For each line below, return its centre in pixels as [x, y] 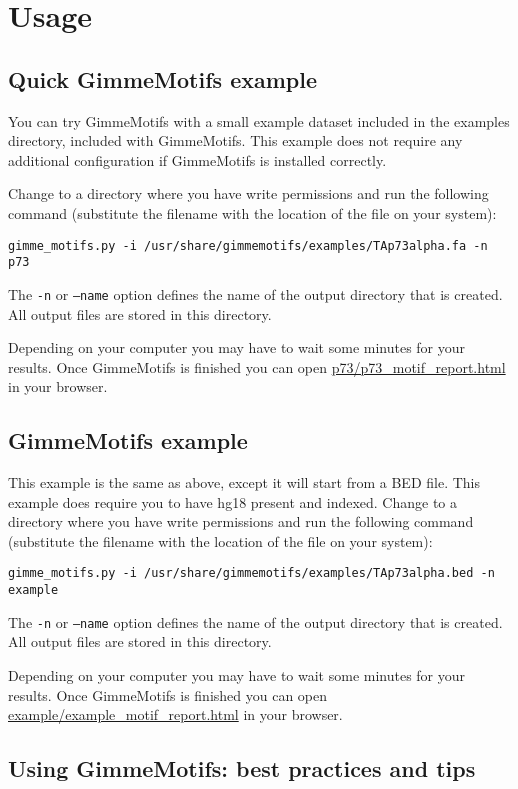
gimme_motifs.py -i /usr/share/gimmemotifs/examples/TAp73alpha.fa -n [248, 245]
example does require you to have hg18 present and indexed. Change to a [233, 501]
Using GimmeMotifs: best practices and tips [242, 768]
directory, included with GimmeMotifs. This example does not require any [235, 140]
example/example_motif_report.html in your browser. [175, 714]
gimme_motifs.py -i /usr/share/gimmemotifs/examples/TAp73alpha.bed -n [251, 573]
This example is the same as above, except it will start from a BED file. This [244, 482]
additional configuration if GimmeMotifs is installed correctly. [197, 159]
